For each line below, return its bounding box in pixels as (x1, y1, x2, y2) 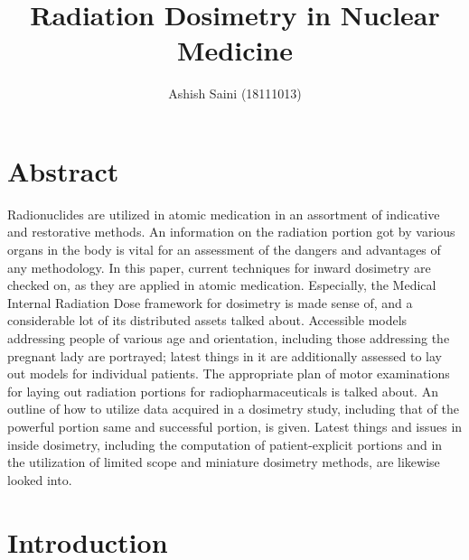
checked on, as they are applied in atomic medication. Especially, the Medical (7, 275, 436, 294)
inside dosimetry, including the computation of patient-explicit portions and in (7, 434, 443, 453)
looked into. (7, 470, 72, 489)
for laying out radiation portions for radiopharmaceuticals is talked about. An (7, 381, 438, 400)
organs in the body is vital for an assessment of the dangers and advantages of (7, 240, 441, 259)
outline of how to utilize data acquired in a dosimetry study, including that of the (7, 399, 460, 418)
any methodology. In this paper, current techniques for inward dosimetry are (7, 257, 431, 276)
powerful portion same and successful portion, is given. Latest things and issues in (7, 416, 463, 435)
